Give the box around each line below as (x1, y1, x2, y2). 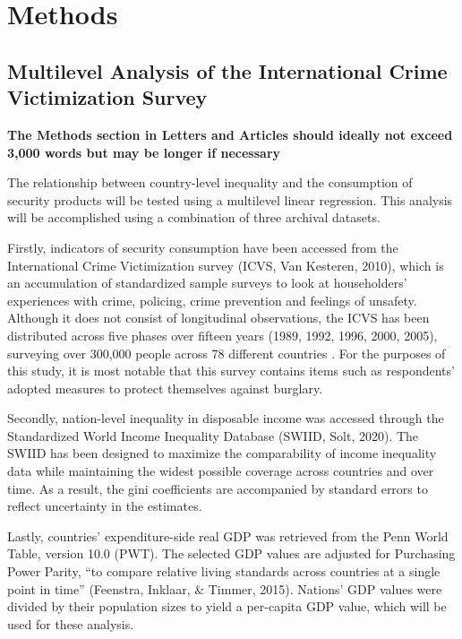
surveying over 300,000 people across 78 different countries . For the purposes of (7, 343, 446, 362)
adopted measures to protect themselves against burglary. (7, 378, 323, 397)
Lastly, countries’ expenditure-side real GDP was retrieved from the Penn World (7, 526, 449, 545)
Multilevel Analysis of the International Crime (7, 56, 448, 84)
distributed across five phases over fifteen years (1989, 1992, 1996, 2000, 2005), (7, 325, 438, 344)
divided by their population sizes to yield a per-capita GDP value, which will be (7, 597, 447, 616)
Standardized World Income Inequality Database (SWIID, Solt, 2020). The (7, 426, 419, 445)
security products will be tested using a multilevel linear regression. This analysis (7, 190, 453, 209)
